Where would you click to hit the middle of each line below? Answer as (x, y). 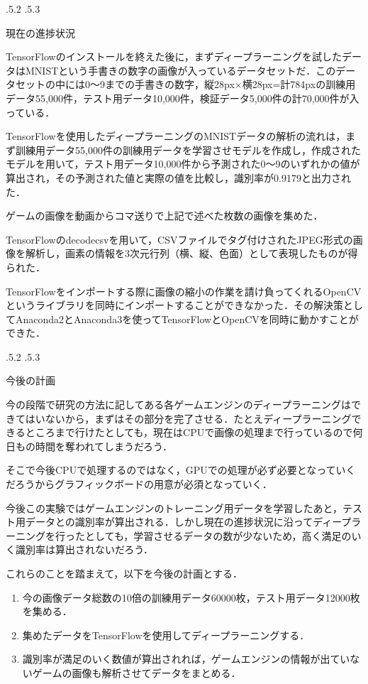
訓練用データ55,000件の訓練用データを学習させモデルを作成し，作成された (188, 150)
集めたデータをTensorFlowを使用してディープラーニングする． (166, 635)
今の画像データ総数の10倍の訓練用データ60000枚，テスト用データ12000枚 (191, 597)
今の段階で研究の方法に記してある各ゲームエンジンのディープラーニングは (178, 405)
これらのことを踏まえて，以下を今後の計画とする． (124, 573)
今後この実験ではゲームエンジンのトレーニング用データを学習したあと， (174, 507)
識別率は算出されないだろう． (84, 549)
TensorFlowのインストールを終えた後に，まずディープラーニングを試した (174, 56)
